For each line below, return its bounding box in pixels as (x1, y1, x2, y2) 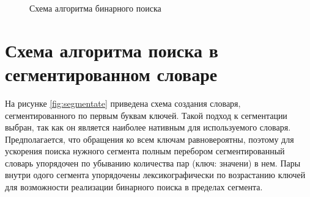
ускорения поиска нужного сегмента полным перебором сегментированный (5, 145, 285, 157)
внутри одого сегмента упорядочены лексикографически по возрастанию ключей (5, 168, 306, 181)
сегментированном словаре (5, 61, 218, 86)
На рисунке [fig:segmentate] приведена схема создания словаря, (5, 96, 241, 109)
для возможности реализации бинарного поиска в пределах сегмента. (5, 181, 263, 193)
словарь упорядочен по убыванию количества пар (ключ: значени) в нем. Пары (5, 156, 301, 169)
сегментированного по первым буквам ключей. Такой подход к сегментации (5, 109, 287, 121)
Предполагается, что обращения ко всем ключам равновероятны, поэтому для (5, 132, 294, 145)
